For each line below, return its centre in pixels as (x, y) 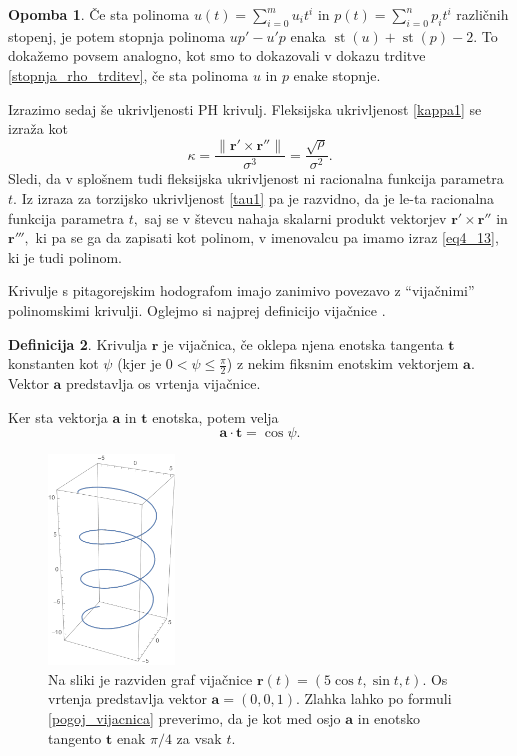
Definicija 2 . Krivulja (78, 343)
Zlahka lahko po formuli (378, 698)
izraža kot (38, 128)
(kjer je (139, 363)
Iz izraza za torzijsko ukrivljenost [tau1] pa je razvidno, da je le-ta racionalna (258, 197)
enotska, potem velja (215, 416)
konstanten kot (53, 363)
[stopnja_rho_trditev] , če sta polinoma (128, 74)
